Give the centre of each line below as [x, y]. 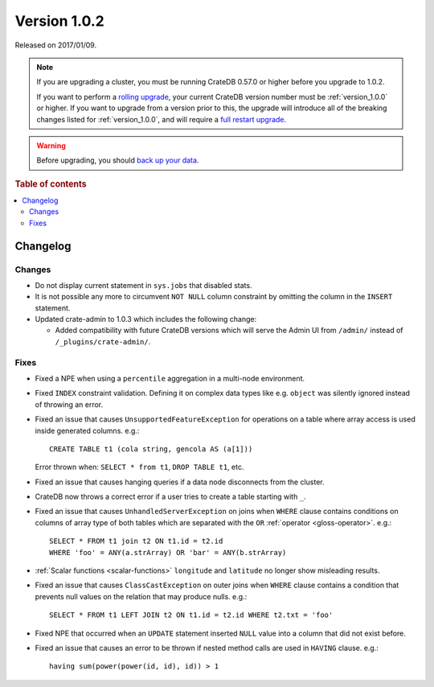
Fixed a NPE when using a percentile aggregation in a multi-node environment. [170, 378]
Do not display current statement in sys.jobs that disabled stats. [143, 285]
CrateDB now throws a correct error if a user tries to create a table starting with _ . [170, 497]
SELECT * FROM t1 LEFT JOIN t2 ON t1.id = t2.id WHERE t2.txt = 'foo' [191, 615]
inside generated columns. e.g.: [87, 430]
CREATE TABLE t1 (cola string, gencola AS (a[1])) [151, 449]
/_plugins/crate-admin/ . [103, 341]
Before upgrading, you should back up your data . [118, 160]
